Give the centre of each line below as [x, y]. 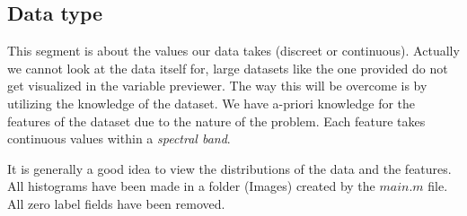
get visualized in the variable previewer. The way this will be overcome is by [217, 86]
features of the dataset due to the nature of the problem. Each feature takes [216, 121]
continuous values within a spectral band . [119, 138]
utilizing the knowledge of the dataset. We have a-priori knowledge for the [211, 103]
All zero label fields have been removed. [116, 203]
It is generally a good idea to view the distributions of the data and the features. [229, 168]
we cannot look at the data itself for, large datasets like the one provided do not [228, 68]
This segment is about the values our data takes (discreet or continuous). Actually [233, 51]
